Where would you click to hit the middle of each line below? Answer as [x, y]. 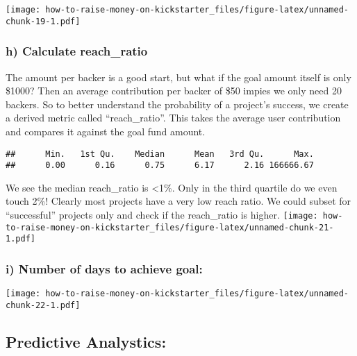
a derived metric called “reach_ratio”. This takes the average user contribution [173, 118]
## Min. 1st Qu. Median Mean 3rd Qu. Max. [160, 154]
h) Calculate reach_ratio [77, 51]
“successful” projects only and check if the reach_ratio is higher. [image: [162, 214]
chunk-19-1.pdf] [43, 21]
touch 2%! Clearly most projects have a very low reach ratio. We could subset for [178, 201]
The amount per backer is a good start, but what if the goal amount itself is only [178, 77]
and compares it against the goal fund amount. [106, 131]
